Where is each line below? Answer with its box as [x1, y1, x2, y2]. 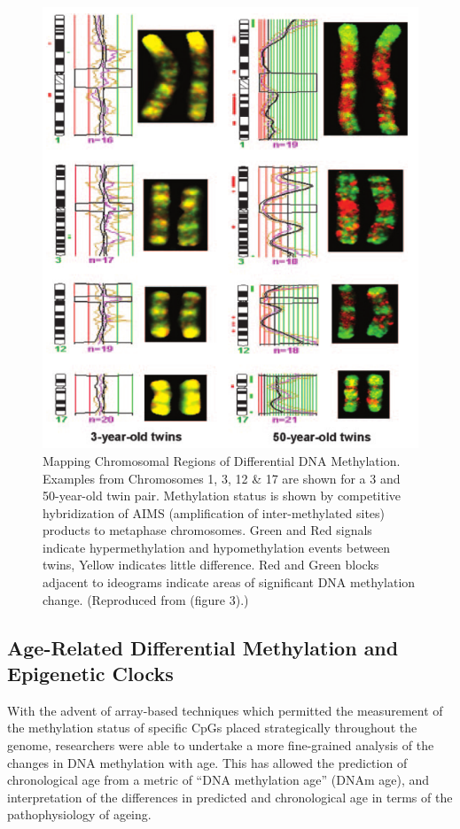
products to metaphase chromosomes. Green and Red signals [43, 521, 372, 539]
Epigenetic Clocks [7, 660, 174, 687]
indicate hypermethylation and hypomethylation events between [43, 538, 391, 556]
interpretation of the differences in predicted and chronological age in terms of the [7, 787, 453, 806]
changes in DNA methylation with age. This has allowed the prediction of [7, 753, 408, 771]
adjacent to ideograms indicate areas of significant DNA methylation [43, 573, 416, 592]
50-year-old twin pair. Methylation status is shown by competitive [43, 486, 402, 505]
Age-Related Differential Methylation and [7, 633, 399, 661]
